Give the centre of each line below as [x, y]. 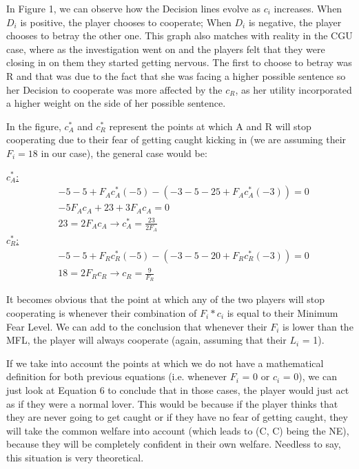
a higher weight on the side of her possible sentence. [116, 103]
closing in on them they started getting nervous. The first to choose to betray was [179, 62]
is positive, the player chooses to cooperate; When [126, 22]
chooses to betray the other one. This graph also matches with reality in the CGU [179, 35]
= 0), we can [310, 376]
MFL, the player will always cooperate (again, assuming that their [146, 340]
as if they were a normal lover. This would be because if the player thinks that [172, 403]
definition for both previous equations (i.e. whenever [116, 376]
